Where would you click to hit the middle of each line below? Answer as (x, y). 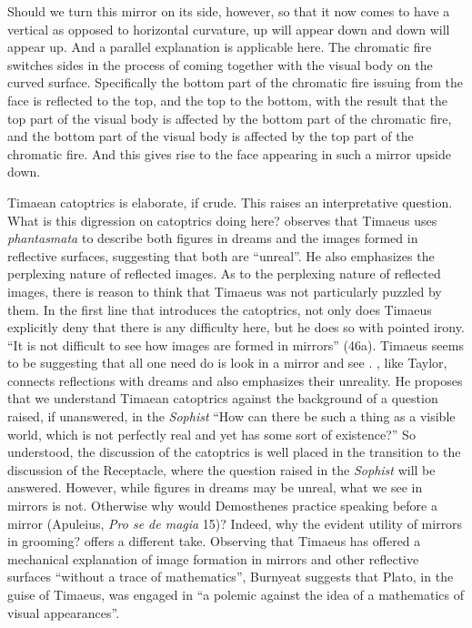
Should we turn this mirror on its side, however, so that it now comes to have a (229, 11)
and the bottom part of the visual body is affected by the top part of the (211, 136)
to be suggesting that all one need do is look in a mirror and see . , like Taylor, (227, 363)
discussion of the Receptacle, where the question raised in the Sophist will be (221, 469)
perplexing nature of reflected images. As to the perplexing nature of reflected (224, 273)
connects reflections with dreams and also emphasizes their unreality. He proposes (235, 380)
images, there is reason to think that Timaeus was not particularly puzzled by (225, 291)
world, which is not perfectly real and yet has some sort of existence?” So (211, 434)
